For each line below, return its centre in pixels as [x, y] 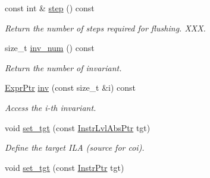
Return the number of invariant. [63, 67]
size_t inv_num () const [50, 48]
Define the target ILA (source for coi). [75, 147]
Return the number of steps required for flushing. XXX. [105, 28]
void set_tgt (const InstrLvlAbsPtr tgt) [78, 127]
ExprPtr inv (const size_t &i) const [70, 88]
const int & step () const [50, 8]
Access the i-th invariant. [51, 107]
